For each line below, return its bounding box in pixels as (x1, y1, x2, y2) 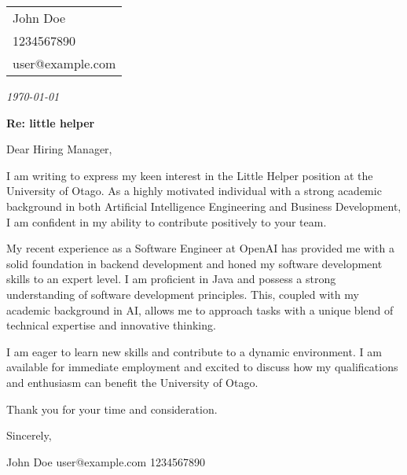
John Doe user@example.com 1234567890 (6, 453, 205, 469)
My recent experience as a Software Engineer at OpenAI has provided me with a (6, 240, 395, 256)
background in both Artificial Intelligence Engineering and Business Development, (6, 197, 401, 214)
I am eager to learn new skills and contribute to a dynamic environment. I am (6, 343, 382, 359)
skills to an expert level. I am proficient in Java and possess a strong (6, 271, 336, 287)
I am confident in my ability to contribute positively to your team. (6, 213, 327, 230)
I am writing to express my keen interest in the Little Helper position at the (6, 167, 373, 183)
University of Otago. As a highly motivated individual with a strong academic (6, 182, 382, 199)
